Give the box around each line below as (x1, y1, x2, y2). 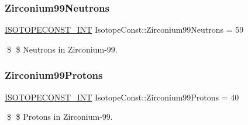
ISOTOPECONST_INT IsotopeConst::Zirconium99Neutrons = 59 (5, 23, 244, 36)
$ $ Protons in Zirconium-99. (6, 110, 113, 123)
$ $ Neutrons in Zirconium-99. (6, 43, 118, 55)
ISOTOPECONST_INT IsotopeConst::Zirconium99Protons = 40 (5, 91, 239, 103)
